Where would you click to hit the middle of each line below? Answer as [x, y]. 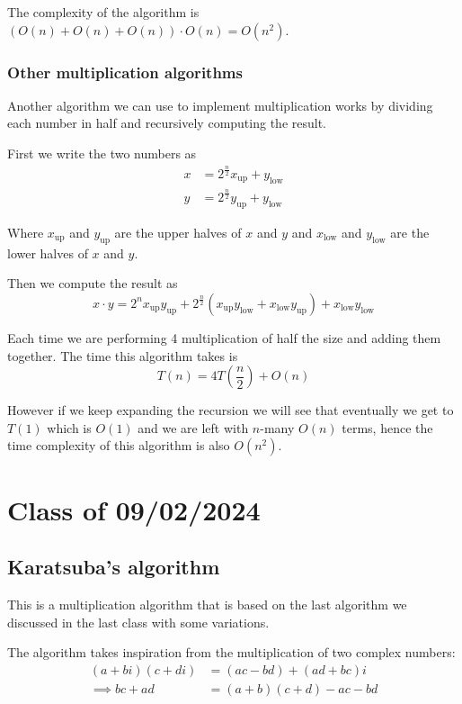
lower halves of [48, 253]
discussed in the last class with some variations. [138, 622]
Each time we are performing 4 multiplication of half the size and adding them [224, 337]
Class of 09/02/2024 [134, 509]
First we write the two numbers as [102, 153]
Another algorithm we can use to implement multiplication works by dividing [220, 105]
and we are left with [193, 427]
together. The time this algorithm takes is [123, 355]
